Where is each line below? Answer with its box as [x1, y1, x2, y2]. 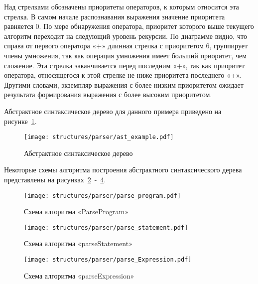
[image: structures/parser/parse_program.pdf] [24, 192, 181, 199]
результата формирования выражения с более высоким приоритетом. [4, 89, 212, 100]
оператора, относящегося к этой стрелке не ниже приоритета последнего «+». [4, 70, 242, 80]
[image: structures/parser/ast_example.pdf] [24, 134, 174, 141]
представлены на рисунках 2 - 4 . [4, 174, 106, 184]
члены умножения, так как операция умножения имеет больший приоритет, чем [4, 50, 247, 60]
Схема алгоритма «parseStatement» [24, 238, 132, 249]
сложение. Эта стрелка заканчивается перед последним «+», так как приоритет [4, 60, 245, 70]
